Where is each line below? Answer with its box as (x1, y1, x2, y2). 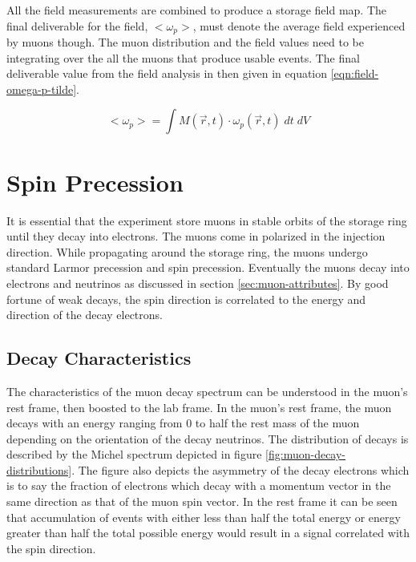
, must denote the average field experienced (192, 17, 406, 34)
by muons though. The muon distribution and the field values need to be (6, 34, 364, 51)
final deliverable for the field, (6, 17, 148, 34)
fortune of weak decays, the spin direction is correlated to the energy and (6, 290, 366, 307)
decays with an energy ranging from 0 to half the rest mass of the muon (6, 414, 360, 431)
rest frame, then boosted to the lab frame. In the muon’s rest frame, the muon (6, 398, 392, 415)
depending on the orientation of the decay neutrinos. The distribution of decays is (6, 430, 409, 447)
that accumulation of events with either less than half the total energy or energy (6, 508, 401, 525)
